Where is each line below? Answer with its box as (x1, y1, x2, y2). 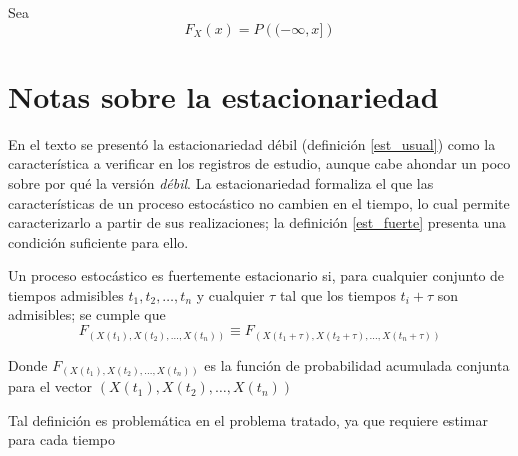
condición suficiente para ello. (8, 231, 189, 252)
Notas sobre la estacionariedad (8, 75, 439, 116)
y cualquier (196, 284, 265, 305)
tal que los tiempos (279, 284, 396, 305)
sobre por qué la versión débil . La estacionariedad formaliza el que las (8, 172, 434, 193)
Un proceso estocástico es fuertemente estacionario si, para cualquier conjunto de (8, 265, 505, 286)
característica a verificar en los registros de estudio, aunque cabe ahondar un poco (8, 153, 511, 174)
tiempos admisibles (8, 284, 124, 305)
